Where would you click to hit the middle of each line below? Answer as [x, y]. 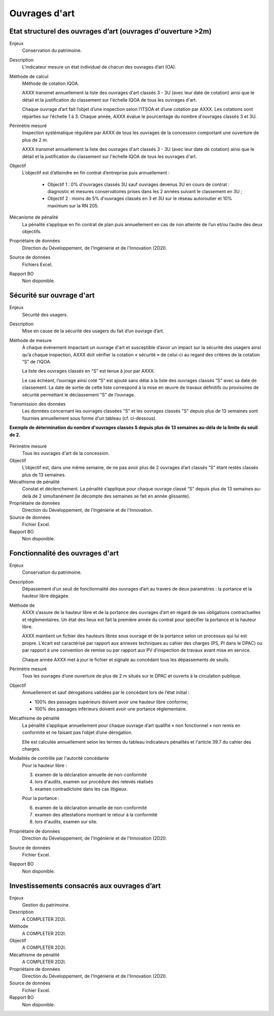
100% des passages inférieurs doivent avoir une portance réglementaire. [111, 709]
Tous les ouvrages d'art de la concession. [66, 453]
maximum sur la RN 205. [73, 205]
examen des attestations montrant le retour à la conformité [96, 815]
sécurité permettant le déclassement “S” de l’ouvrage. [79, 394]
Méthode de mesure [30, 340]
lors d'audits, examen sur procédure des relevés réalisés [94, 782]
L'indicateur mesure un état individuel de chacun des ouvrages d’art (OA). [99, 67]
